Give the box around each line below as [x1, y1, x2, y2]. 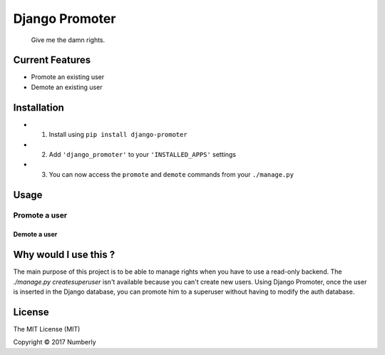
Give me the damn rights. [31, 36, 106, 44]
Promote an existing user [31, 73, 105, 81]
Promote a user [13, 210, 68, 220]
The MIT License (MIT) [13, 324, 81, 333]
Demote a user [13, 230, 58, 239]
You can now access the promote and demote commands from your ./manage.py [48, 170, 294, 178]
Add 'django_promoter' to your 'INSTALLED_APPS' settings [48, 150, 237, 158]
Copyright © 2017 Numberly [13, 338, 96, 346]
